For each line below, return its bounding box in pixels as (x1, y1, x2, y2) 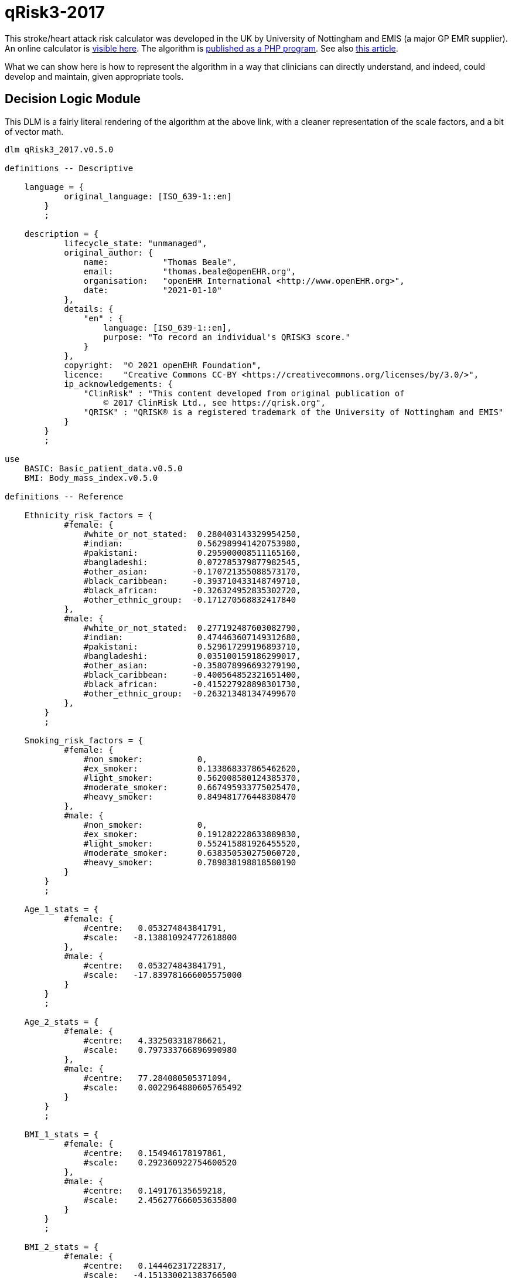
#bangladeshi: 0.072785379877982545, (83, 557, 301, 567)
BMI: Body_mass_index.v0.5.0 (24, 473, 158, 482)
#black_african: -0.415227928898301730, (83, 679, 301, 689)
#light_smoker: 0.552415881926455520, (83, 838, 301, 848)
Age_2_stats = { (24, 1017, 99, 1027)
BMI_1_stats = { (24, 1129, 99, 1139)
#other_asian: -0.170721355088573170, (83, 566, 301, 576)
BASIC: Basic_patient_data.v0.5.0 (24, 463, 183, 473)
